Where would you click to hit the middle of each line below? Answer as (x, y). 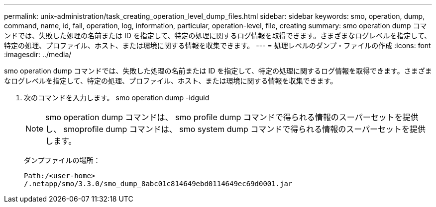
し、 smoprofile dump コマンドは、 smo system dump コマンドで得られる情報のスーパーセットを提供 (236, 129)
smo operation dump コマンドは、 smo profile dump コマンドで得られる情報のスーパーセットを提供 (232, 117)
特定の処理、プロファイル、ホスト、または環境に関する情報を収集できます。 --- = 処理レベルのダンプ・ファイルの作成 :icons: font (218, 45)
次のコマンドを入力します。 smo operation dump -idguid (117, 98)
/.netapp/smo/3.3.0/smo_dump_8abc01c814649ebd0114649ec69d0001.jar (158, 184)
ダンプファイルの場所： (62, 160)
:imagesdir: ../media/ (38, 54)
